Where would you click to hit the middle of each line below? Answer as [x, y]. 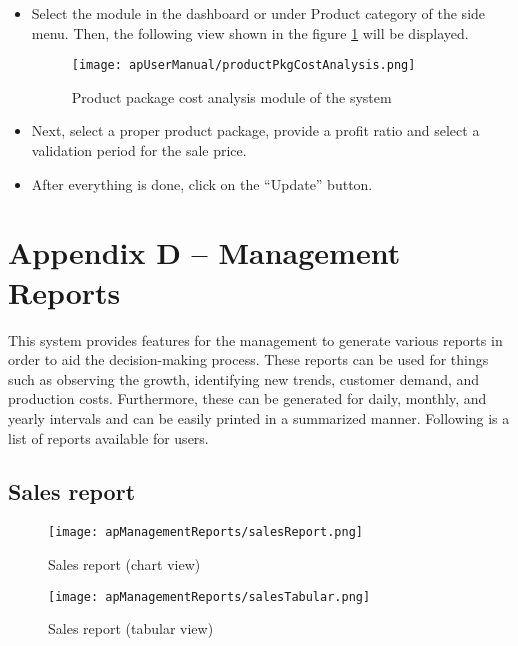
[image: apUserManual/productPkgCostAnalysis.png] [243, 65]
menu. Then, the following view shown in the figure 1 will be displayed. [250, 32]
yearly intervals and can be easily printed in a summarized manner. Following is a [259, 417]
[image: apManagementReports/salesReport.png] [205, 532]
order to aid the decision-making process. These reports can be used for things [248, 359]
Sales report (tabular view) [131, 628]
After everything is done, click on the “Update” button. [202, 183]
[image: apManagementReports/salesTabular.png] [209, 596]
